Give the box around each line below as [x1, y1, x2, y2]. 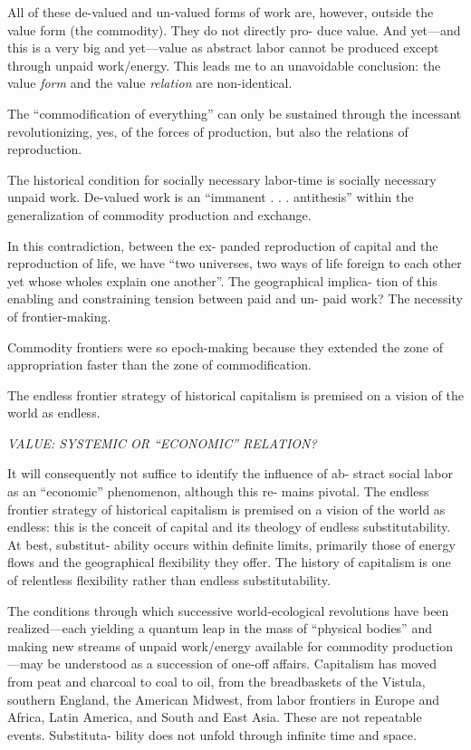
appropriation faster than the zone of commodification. [7, 355, 312, 374]
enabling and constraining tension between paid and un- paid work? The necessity [7, 289, 463, 308]
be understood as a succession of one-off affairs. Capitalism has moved [47, 654, 437, 673]
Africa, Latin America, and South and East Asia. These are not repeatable [7, 707, 422, 726]
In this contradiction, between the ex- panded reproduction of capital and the [7, 236, 438, 255]
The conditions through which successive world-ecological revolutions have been [7, 601, 449, 620]
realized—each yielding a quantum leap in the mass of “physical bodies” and [7, 619, 432, 638]
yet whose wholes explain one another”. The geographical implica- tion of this [7, 271, 437, 290]
